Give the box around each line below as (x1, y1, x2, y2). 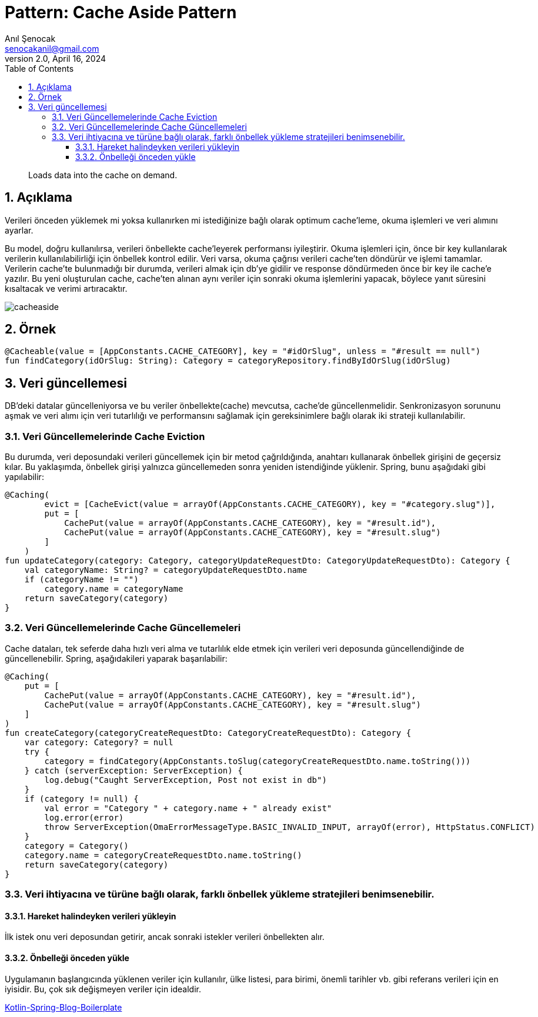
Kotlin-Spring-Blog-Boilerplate (5, 1002, 122, 1012)
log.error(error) (44, 812, 124, 822)
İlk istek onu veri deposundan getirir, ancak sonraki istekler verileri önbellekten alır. (5, 932, 325, 942)
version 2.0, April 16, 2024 (5, 53, 106, 64)
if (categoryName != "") (24, 575, 139, 585)
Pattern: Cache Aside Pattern (5, 2, 237, 22)
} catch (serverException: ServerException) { (24, 765, 243, 775)
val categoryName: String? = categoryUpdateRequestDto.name (24, 565, 308, 575)
